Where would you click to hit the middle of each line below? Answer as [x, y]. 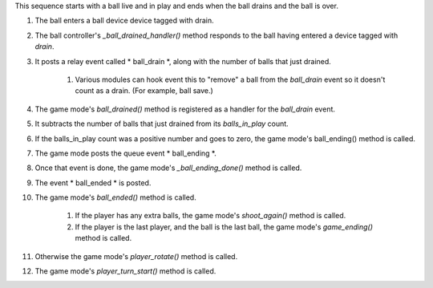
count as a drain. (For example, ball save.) [144, 91]
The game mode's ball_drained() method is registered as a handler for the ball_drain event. [185, 109]
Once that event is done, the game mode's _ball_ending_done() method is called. [168, 168]
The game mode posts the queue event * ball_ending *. [125, 153]
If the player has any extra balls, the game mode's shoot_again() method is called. [210, 216]
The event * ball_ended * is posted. [93, 183]
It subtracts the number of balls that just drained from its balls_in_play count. [162, 124]
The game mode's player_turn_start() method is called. [125, 271]
